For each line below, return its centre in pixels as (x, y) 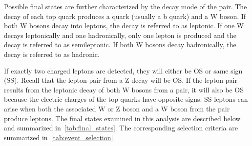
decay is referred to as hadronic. (52, 54)
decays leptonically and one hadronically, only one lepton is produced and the (120, 35)
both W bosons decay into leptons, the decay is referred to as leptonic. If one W (124, 26)
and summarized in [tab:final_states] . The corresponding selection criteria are (121, 128)
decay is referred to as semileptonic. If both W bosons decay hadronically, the (120, 45)
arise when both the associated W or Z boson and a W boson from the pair (117, 108)
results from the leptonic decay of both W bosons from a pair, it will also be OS (124, 89)
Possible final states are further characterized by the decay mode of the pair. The (126, 6)
